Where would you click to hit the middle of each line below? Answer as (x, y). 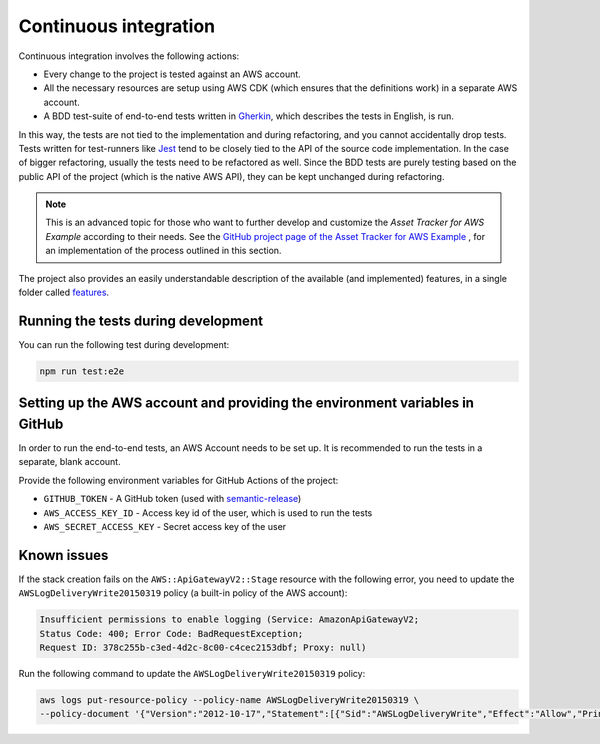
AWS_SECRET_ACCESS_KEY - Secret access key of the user (165, 526)
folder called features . (64, 292)
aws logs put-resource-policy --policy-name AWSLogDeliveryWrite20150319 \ (229, 699)
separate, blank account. (69, 462)
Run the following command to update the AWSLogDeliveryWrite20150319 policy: (192, 673)
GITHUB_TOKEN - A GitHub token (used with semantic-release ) (172, 499)
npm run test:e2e (82, 371)
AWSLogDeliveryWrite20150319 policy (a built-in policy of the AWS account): (183, 593)
